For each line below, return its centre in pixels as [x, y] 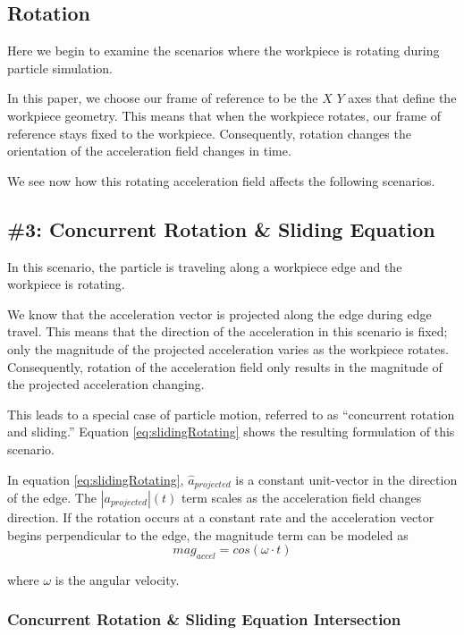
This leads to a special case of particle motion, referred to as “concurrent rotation [231, 414]
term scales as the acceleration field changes [301, 497]
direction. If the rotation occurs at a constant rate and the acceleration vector [221, 516]
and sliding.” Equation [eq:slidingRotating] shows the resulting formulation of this [231, 432]
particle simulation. [60, 68]
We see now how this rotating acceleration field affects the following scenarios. [221, 180]
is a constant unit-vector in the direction [346, 479]
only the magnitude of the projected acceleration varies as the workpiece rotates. [228, 348]
